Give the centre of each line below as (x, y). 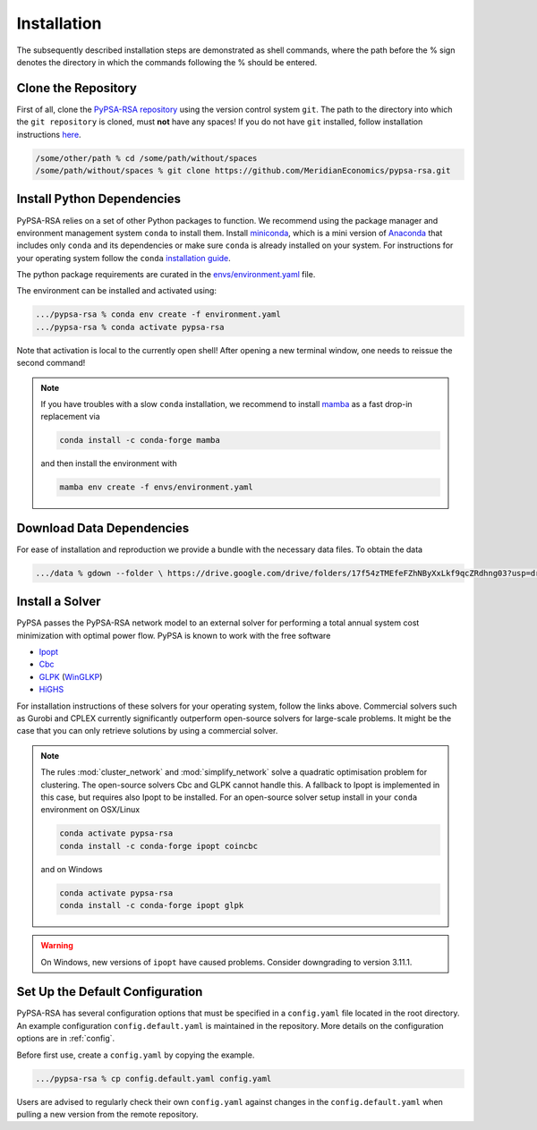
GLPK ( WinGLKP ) (71, 676)
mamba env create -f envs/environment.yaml (157, 487)
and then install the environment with (109, 463)
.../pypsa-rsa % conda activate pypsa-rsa (130, 327)
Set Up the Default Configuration (110, 992)
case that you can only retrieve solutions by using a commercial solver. (147, 731)
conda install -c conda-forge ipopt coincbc (159, 846)
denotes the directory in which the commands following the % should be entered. (167, 62)
